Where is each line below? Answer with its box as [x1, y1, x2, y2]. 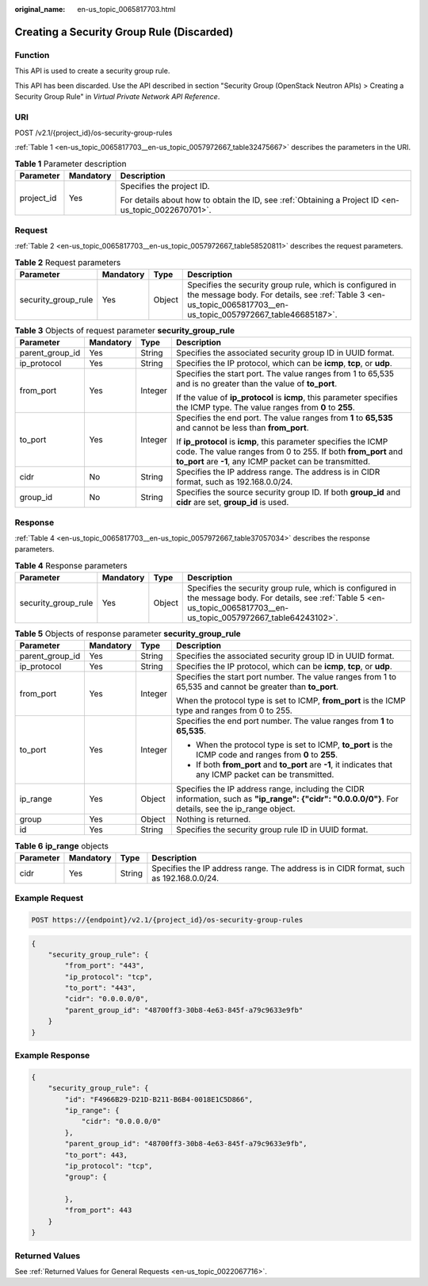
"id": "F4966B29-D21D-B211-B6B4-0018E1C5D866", [64, 1095, 254, 1103]
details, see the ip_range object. [175, 803, 296, 814]
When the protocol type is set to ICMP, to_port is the [195, 739, 393, 750]
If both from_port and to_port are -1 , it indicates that [195, 759, 393, 770]
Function [14, 49, 50, 60]
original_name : [14, 5, 66, 13]
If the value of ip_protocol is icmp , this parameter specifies [175, 392, 398, 403]
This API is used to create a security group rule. [14, 66, 170, 75]
